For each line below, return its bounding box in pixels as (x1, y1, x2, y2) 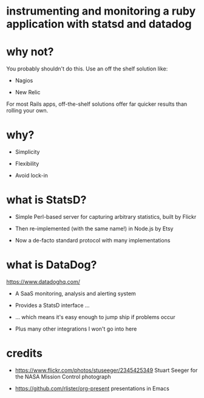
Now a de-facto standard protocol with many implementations (15, 237, 171, 244)
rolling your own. (6, 107, 49, 114)
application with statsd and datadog (6, 17, 192, 31)
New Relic (15, 89, 41, 96)
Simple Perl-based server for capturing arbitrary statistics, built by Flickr (15, 213, 197, 220)
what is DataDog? (6, 258, 97, 272)
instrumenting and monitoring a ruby (6, 4, 196, 18)
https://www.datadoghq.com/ (6, 278, 80, 285)
